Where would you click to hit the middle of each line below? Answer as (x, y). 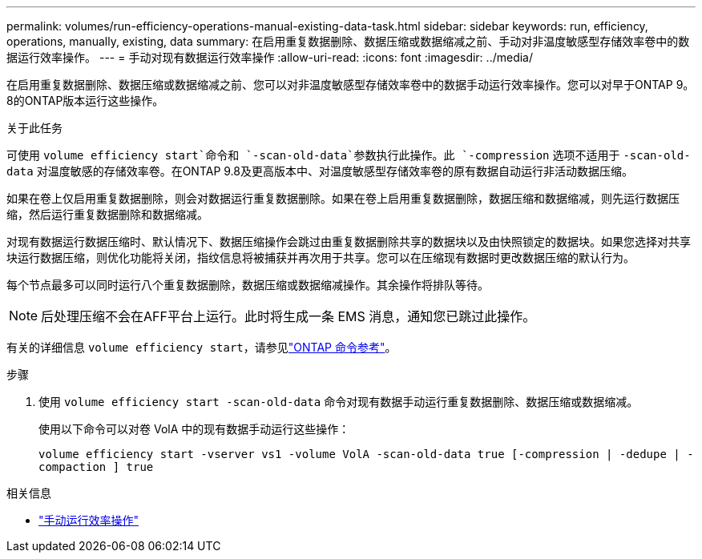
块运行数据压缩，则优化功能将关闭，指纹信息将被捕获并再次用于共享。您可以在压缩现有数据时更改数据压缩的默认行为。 (321, 257)
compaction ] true (96, 467)
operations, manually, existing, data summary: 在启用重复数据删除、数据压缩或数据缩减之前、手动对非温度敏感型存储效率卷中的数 (348, 41)
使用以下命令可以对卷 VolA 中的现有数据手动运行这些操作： (194, 429)
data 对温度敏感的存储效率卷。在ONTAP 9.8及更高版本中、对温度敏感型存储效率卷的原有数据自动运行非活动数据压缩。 (320, 171)
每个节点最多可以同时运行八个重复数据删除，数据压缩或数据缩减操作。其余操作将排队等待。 (248, 285)
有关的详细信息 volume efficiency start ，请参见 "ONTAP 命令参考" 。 (202, 347)
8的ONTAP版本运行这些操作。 (85, 101)
